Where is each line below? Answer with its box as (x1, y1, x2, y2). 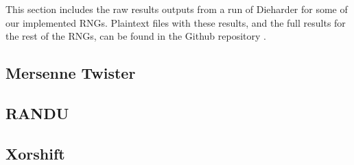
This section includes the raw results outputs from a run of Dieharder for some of (5, 2, 348, 16)
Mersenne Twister (5, 62, 136, 84)
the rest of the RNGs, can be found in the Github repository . (5, 29, 266, 43)
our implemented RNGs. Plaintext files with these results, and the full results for (5, 15, 346, 29)
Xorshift (5, 142, 65, 164)
